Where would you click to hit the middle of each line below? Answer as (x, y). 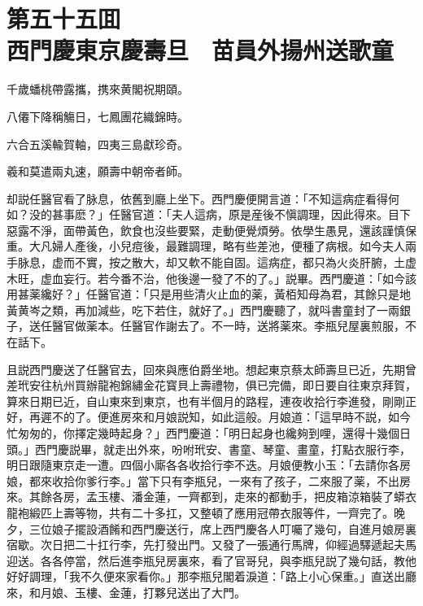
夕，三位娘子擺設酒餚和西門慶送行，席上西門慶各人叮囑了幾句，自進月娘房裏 (211, 528)
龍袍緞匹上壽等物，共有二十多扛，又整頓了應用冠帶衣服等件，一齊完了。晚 (206, 512)
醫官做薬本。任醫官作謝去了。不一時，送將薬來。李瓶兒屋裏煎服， (228, 326)
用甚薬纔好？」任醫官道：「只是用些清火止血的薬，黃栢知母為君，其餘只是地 (209, 294)
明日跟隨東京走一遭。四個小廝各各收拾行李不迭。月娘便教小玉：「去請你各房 (209, 465)
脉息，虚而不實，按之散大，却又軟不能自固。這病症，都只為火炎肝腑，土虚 (217, 262)
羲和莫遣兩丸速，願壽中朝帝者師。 (98, 171)
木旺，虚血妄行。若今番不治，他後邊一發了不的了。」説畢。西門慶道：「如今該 (211, 278)
